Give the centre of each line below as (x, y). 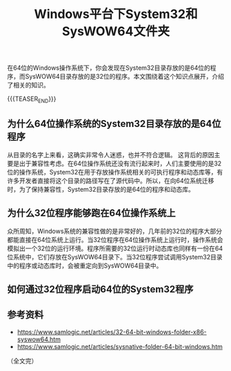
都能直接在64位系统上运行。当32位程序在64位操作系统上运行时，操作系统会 (115, 239)
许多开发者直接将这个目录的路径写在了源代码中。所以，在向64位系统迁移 (111, 181)
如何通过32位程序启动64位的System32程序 (100, 289)
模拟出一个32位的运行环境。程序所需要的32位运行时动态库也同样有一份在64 (115, 248)
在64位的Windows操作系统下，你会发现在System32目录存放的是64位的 (109, 68)
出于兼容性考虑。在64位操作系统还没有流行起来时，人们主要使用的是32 (120, 163)
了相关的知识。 (28, 85)
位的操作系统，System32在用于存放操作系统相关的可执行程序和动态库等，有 (115, 172)
